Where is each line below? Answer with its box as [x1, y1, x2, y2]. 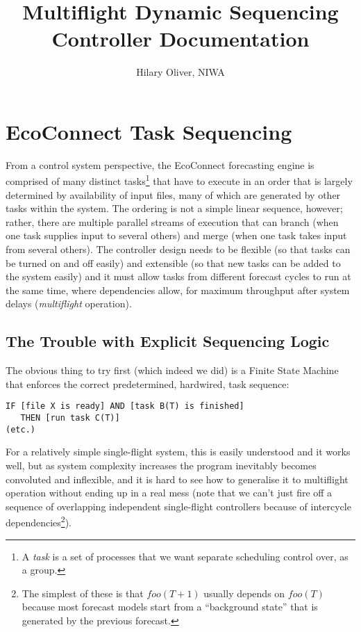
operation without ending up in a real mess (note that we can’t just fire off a [6, 485, 333, 500]
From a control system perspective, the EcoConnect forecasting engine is [6, 157, 314, 172]
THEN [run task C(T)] [20, 413, 120, 423]
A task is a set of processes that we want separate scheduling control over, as [22, 549, 349, 563]
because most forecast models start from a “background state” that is [22, 599, 318, 614]
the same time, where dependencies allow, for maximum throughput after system [6, 282, 350, 297]
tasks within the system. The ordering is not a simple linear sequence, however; [6, 201, 343, 216]
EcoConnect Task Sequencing [6, 117, 292, 145]
